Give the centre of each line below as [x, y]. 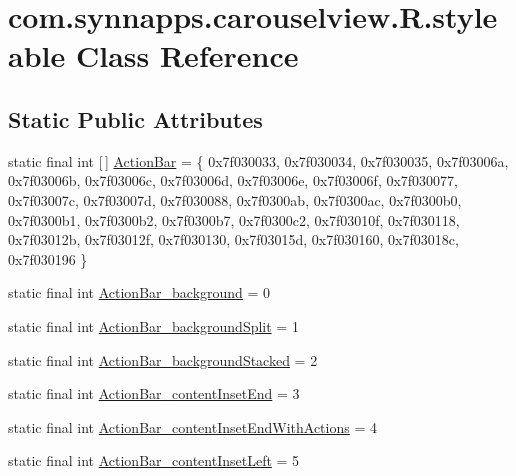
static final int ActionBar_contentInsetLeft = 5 [154, 460]
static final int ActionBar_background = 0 [139, 292]
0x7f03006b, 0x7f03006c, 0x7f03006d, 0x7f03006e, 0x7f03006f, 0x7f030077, [233, 180]
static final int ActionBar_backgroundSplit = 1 [153, 325]
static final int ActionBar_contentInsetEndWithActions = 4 [192, 426]
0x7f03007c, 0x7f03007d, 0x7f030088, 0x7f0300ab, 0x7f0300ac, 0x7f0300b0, [235, 199]
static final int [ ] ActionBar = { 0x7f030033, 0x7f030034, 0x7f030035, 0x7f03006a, [258, 160]
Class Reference [187, 55]
